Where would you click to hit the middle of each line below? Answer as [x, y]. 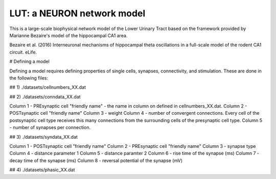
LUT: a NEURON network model [77, 13]
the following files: [29, 78]
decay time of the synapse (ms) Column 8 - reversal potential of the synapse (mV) [96, 160]
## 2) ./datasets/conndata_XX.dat [45, 96]
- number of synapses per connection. [50, 127]
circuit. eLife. [23, 52]
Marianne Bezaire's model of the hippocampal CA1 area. [68, 35]
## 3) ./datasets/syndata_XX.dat [43, 137]
